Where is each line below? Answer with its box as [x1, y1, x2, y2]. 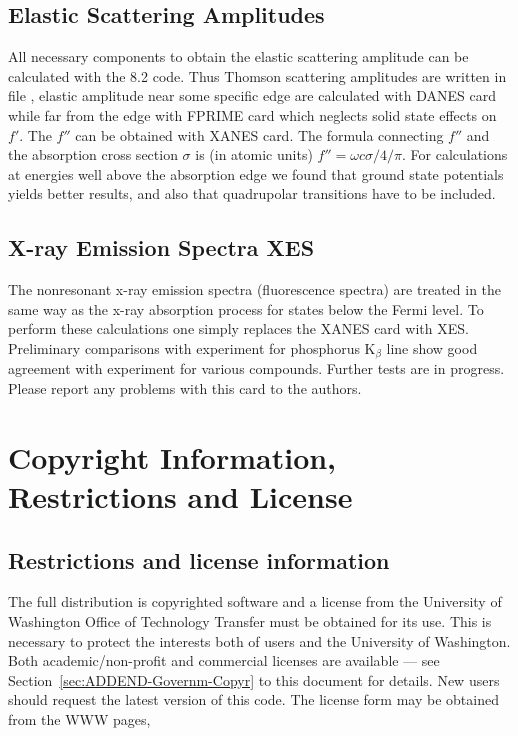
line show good [386, 337, 478, 358]
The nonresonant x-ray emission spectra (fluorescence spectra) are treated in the [8, 279, 502, 300]
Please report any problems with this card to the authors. [8, 377, 362, 398]
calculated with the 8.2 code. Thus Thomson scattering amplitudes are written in [8, 65, 507, 86]
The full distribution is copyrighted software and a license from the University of [8, 591, 502, 612]
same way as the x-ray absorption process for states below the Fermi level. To [8, 298, 484, 319]
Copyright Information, [8, 436, 337, 477]
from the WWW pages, [8, 708, 151, 729]
